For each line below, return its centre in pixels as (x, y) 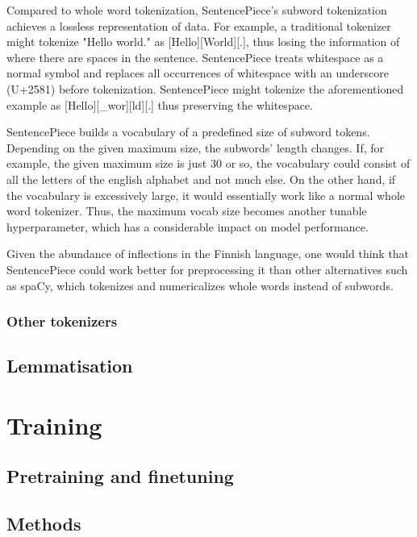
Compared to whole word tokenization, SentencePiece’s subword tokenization (197, 10)
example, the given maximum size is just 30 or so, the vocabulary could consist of (208, 163)
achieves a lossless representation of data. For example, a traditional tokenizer (199, 25)
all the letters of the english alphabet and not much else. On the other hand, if (201, 179)
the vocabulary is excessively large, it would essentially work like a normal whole (206, 195)
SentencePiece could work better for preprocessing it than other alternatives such (207, 269)
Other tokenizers (62, 321)
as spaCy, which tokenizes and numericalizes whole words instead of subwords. (200, 285)
